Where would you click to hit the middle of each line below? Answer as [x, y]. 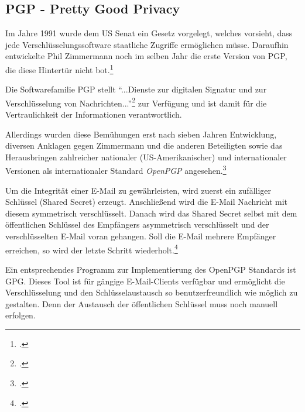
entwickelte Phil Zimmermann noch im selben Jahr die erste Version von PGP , [146, 56]
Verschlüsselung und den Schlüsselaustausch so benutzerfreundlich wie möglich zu [152, 292]
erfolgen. [20, 315]
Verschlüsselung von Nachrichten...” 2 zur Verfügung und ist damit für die [136, 102]
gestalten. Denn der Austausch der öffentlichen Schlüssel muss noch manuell [142, 303]
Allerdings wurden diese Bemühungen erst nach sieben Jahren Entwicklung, [141, 134]
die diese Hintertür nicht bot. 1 [59, 68]
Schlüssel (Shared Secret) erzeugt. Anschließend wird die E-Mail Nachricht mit [147, 202]
